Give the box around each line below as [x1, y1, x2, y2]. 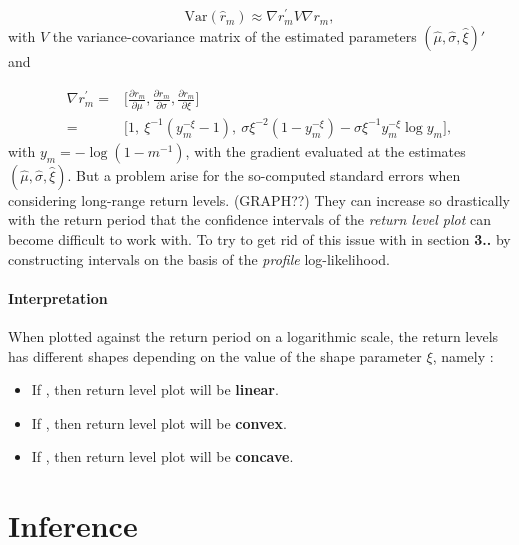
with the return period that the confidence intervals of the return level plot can [8, 209, 492, 230]
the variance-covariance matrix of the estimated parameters [52, 26, 417, 47]
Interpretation [8, 287, 108, 308]
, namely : [432, 345, 494, 366]
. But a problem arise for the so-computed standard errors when [67, 164, 461, 185]
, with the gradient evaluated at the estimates [185, 140, 466, 161]
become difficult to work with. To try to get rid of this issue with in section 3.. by [8, 228, 511, 249]
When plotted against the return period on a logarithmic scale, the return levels [8, 325, 499, 346]
